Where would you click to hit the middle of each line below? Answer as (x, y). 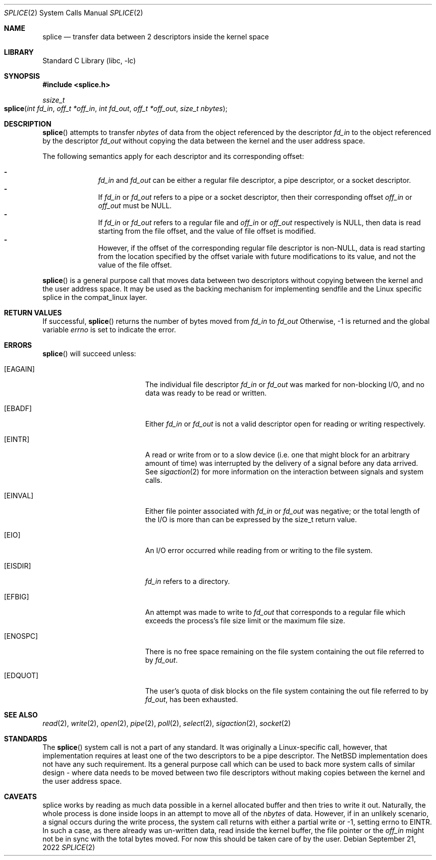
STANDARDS (26, 739)
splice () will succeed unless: (89, 354)
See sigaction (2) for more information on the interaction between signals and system (284, 472)
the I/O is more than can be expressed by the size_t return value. (251, 519)
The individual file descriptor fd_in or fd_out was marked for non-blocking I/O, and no (285, 384)
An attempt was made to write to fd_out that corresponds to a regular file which (275, 612)
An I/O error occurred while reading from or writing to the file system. (259, 550)
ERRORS (18, 345)
